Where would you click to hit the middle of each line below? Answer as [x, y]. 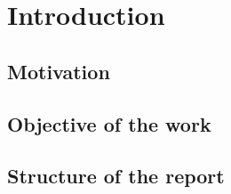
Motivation [59, 71]
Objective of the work [109, 123]
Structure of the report [116, 176]
